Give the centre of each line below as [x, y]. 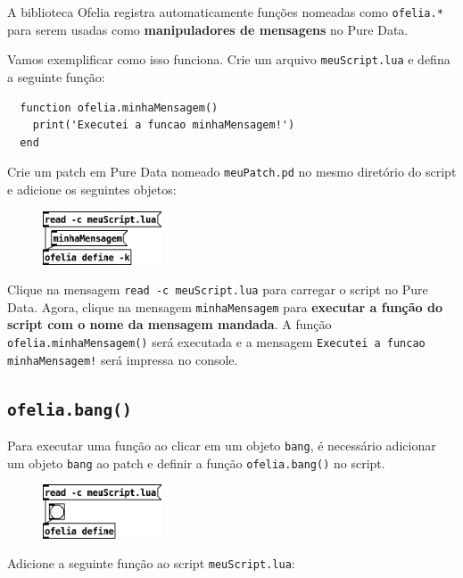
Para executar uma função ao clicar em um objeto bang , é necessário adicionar [222, 446]
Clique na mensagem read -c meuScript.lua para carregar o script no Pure [218, 289]
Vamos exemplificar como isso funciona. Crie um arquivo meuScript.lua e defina [229, 59]
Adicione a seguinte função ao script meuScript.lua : [151, 563]
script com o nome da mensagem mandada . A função [169, 324]
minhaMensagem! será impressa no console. [123, 359]
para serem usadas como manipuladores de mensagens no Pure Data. [208, 29]
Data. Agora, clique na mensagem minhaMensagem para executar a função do [225, 306]
